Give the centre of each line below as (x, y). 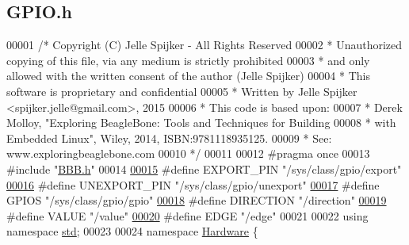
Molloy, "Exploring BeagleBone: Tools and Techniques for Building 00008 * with (201, 122)
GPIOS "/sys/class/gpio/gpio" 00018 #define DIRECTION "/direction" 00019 (197, 200)
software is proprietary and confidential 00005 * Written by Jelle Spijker (182, 91)
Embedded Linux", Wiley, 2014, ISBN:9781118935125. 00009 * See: (169, 138)
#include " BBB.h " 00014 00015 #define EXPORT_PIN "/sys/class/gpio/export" (204, 168)
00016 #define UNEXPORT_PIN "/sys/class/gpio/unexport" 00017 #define (193, 184)
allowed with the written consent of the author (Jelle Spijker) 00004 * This (188, 76)
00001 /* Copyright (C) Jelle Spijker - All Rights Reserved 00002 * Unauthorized (204, 45)
